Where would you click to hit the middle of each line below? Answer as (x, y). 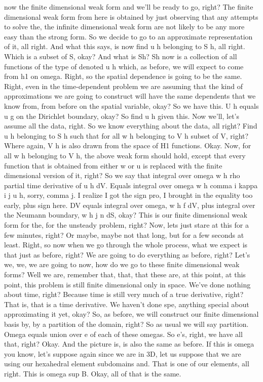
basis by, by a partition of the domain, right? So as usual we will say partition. (126, 324)
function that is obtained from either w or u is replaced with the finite (113, 165)
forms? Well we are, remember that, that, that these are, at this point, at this (125, 274)
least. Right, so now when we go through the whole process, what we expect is (126, 245)
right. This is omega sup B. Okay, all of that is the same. (93, 373)
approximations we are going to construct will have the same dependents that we (130, 96)
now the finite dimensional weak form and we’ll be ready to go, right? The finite (129, 7)
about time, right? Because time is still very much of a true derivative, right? (124, 294)
